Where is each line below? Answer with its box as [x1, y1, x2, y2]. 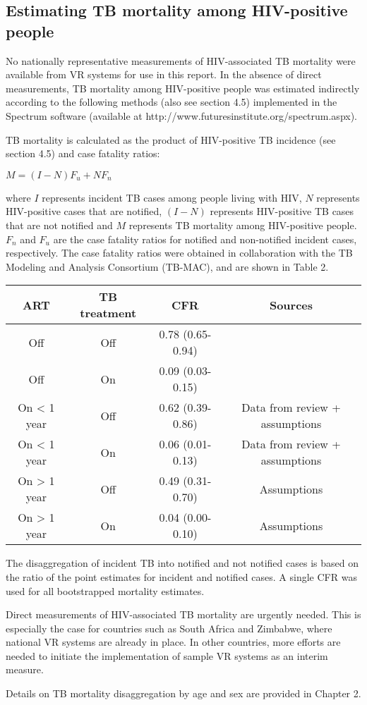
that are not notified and [6, 217, 113, 232]
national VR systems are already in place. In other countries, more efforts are [6, 634, 341, 649]
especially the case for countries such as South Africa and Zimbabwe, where [6, 620, 332, 635]
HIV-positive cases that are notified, [6, 204, 162, 219]
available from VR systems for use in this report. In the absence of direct [6, 67, 322, 82]
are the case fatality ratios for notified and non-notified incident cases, [53, 231, 357, 246]
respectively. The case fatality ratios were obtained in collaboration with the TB [6, 245, 353, 260]
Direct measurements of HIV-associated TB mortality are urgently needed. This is [6, 607, 361, 622]
